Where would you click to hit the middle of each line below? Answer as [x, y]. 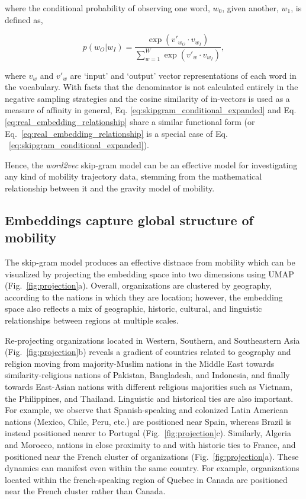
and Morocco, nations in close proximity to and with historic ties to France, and [150, 444]
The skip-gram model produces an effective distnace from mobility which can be [150, 262]
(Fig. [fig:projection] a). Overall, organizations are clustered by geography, [138, 285]
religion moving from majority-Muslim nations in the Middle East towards [140, 363]
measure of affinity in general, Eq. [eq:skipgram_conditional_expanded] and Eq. [151, 110]
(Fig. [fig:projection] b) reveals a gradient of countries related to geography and [148, 352]
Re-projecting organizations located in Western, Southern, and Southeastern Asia [152, 340]
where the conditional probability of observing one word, [107, 8]
